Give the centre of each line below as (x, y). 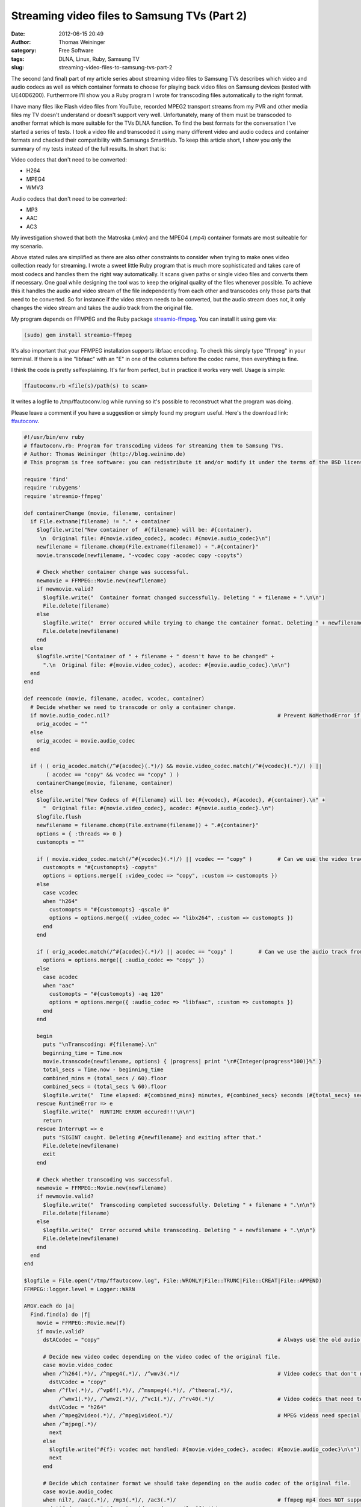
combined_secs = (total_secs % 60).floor (105, 1087)
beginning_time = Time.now (83, 1053)
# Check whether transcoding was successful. (105, 1179)
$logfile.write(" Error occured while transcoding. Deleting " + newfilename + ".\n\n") (179, 1230)
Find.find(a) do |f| (60, 1314)
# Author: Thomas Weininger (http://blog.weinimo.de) (105, 454)
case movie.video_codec (78, 1365)
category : (24, 51)
